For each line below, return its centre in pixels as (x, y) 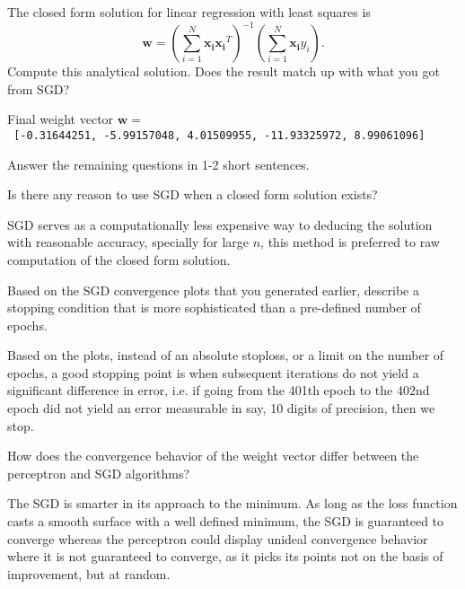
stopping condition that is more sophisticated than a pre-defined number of (214, 308)
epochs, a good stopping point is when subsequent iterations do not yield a (213, 372)
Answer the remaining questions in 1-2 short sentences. (158, 164)
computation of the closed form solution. (119, 259)
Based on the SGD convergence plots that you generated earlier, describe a (213, 290)
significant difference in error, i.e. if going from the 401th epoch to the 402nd (219, 390)
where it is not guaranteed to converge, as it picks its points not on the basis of (225, 556)
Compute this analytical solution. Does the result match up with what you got (224, 71)
